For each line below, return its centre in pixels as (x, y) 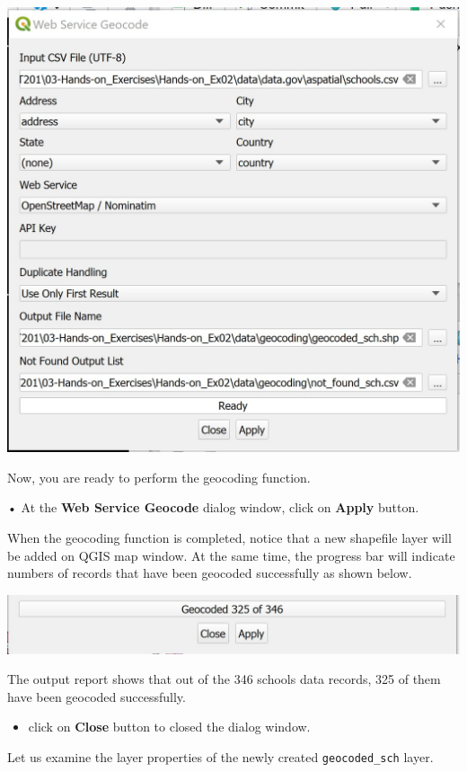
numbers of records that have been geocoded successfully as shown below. (210, 573)
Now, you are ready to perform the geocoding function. (159, 477)
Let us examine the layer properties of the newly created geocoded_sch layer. (220, 757)
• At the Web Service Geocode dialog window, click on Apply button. (213, 507)
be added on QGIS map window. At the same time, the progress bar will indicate (231, 555)
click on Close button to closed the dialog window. (169, 727)
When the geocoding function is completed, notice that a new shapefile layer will (229, 537)
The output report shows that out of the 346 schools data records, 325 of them (224, 679)
